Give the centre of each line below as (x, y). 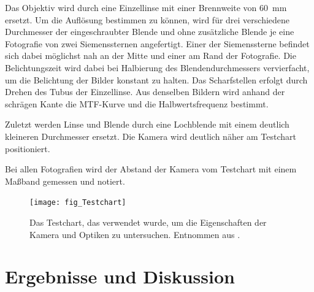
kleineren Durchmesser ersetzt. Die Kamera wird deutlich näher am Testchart (151, 136)
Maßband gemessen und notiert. (65, 181)
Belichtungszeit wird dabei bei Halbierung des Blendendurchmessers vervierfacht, (157, 67)
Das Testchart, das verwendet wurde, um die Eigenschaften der (148, 222)
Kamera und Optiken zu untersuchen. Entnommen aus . (135, 234)
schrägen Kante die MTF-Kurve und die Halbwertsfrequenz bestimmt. (137, 103)
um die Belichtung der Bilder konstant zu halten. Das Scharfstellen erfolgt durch (156, 79)
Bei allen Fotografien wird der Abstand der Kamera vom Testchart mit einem (151, 169)
